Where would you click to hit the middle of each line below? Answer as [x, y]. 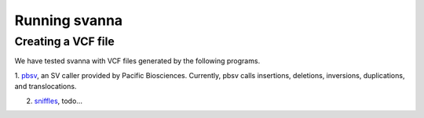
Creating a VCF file [65, 41]
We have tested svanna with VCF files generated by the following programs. [137, 61]
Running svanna [69, 20]
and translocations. [46, 87]
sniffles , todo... [58, 101]
